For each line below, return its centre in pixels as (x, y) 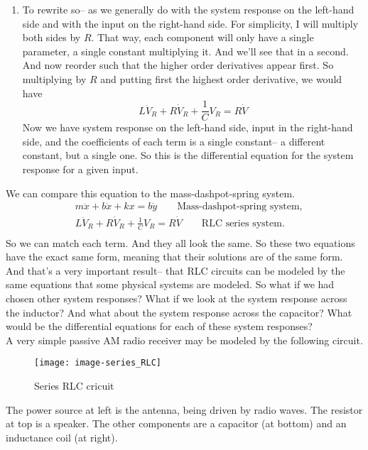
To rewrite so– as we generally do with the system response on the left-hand (188, 9)
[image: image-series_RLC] (98, 363)
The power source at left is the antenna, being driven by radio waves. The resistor (184, 409)
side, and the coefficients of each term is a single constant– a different (174, 141)
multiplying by (54, 78)
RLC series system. (243, 223)
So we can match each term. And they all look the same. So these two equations (180, 242)
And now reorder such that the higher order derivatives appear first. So (178, 65)
